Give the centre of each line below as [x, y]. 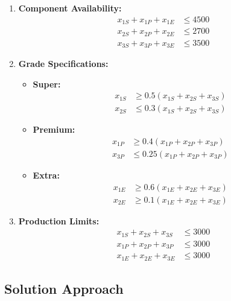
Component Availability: [70, 8]
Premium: [54, 129]
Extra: [46, 175]
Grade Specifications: [63, 64]
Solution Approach [64, 289]
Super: [47, 84]
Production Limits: [59, 220]
